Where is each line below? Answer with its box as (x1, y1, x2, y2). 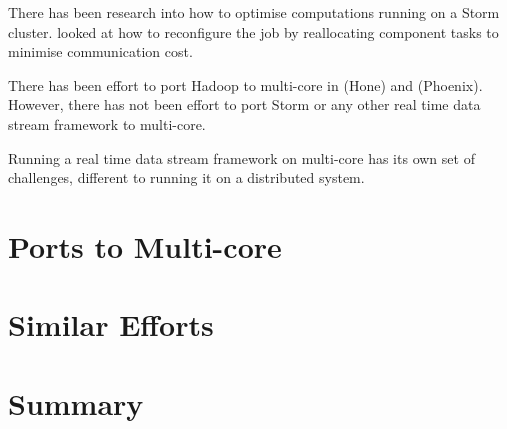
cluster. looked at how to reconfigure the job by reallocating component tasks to (8, 21, 499, 42)
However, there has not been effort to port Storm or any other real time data (8, 94, 481, 115)
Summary (8, 382, 144, 423)
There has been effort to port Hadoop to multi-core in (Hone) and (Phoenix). (8, 74, 483, 95)
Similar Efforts (8, 304, 214, 345)
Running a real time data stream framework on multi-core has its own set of (8, 147, 475, 168)
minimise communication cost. (8, 41, 193, 62)
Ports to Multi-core (8, 225, 282, 266)
